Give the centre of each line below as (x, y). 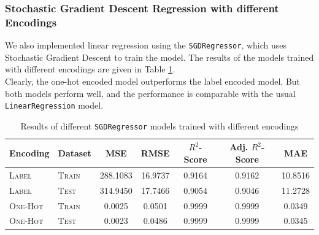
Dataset (75, 153)
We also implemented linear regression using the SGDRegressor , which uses (146, 45)
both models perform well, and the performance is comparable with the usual (150, 93)
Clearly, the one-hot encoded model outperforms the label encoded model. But (153, 81)
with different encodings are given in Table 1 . (90, 69)
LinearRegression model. (54, 105)
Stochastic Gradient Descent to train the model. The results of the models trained (159, 57)
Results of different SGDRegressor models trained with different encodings (159, 125)
